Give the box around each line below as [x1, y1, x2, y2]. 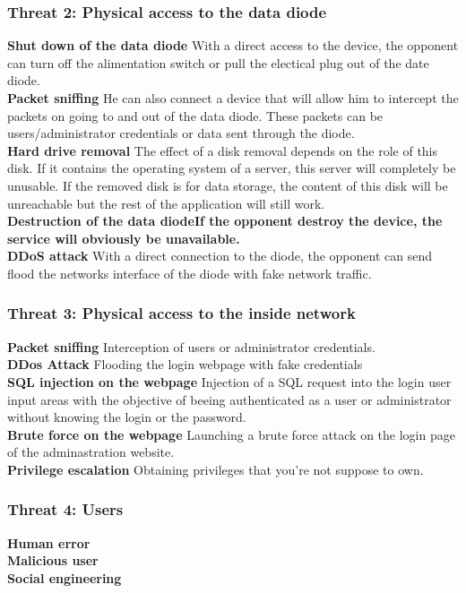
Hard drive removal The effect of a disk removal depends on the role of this [7, 141, 438, 159]
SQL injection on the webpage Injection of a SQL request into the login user [7, 372, 452, 391]
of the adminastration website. [7, 443, 175, 461]
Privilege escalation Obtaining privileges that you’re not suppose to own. [7, 460, 424, 478]
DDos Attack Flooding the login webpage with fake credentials [7, 355, 363, 374]
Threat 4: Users [7, 498, 124, 520]
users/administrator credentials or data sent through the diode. [7, 124, 355, 142]
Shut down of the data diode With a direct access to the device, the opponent [7, 36, 459, 55]
